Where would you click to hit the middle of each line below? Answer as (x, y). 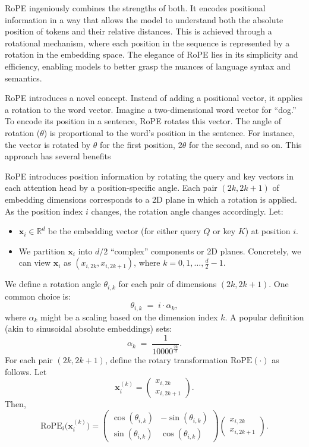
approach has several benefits (58, 156)
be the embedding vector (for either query (124, 231)
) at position (268, 231)
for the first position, (137, 144)
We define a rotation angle (53, 284)
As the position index (44, 211)
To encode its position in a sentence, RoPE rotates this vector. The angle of (143, 121)
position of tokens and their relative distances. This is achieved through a (138, 31)
